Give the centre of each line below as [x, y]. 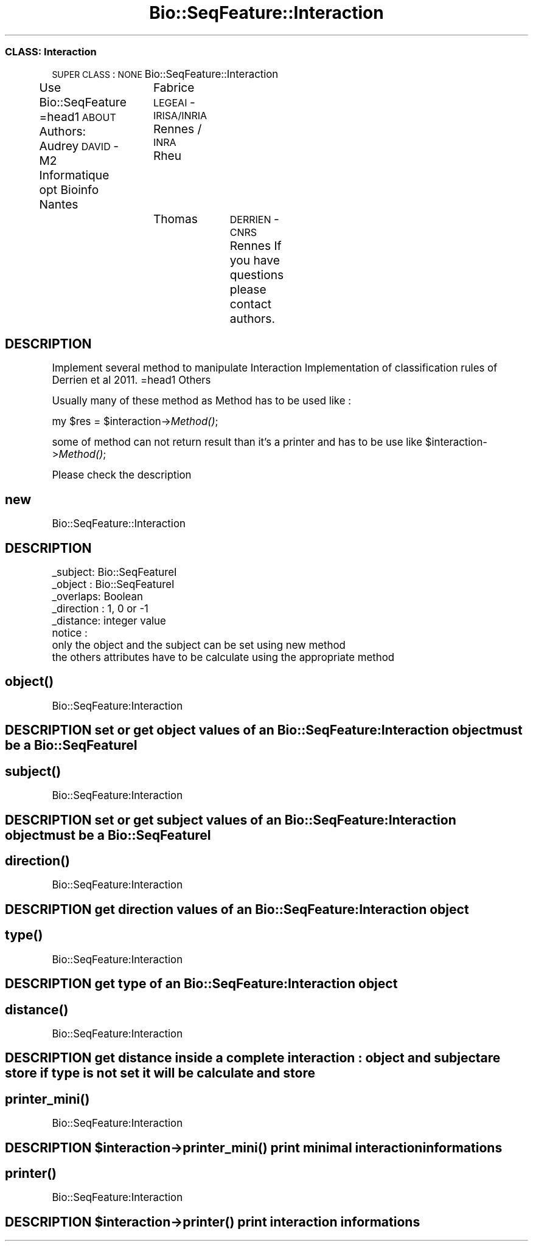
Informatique [74, 175]
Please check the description [122, 475]
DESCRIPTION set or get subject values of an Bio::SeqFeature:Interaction [231, 820]
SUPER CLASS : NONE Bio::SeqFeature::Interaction [165, 74]
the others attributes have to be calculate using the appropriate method [223, 658]
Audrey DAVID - [79, 146]
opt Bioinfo [69, 189]
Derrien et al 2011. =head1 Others [131, 380]
